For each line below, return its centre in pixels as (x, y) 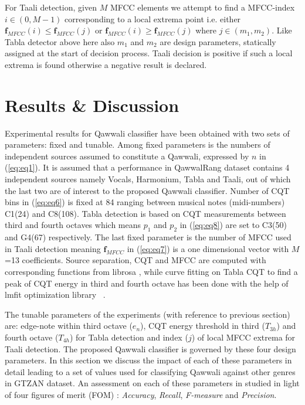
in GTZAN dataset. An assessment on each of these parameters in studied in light (152, 383)
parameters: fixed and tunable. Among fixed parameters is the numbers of (138, 144)
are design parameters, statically (218, 41)
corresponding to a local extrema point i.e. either (153, 18)
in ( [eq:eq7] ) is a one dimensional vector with (208, 248)
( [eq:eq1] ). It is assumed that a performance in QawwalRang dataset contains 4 (147, 167)
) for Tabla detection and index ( (129, 337)
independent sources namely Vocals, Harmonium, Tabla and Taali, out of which (148, 179)
